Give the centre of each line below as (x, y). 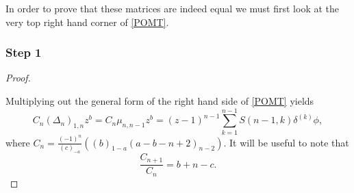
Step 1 (24, 52)
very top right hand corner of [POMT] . (87, 22)
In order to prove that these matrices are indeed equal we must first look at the (172, 8)
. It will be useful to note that (286, 142)
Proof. (18, 78)
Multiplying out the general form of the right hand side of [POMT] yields (160, 101)
